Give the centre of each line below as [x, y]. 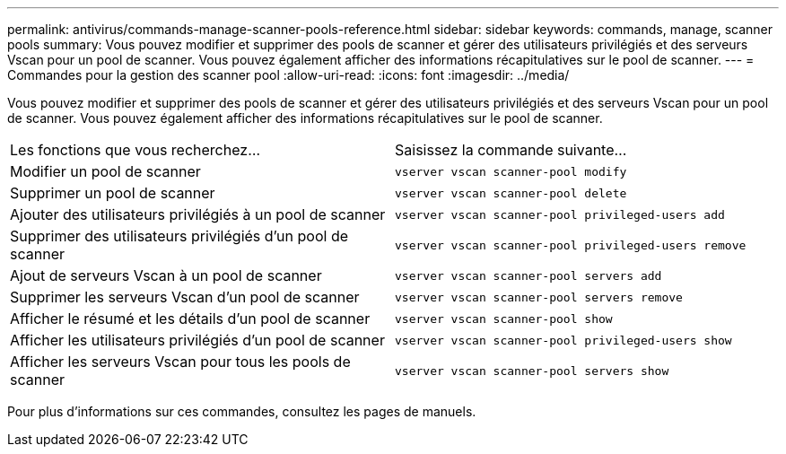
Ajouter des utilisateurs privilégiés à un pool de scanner [198, 214]
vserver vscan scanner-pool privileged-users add [560, 214]
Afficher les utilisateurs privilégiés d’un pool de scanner [197, 340]
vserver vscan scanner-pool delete [511, 193]
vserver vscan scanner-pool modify [511, 171]
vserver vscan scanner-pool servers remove [539, 297]
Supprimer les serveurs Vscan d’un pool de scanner [185, 297]
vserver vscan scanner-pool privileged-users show [563, 340]
